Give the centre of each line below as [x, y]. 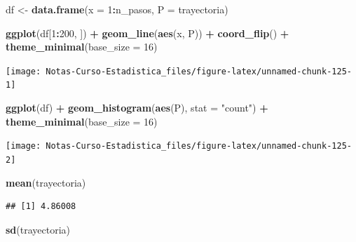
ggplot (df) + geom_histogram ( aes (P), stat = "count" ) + [137, 108]
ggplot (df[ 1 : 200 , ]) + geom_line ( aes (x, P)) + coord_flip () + [148, 33]
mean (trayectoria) [46, 182]
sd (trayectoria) [38, 229]
